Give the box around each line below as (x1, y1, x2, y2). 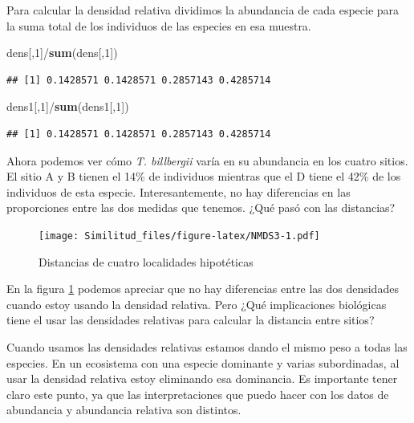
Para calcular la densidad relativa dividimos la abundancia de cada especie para (6, 2, 400, 18)
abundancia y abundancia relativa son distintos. (6, 401, 241, 418)
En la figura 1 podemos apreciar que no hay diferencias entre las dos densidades (6, 280, 399, 297)
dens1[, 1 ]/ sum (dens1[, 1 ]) (6, 98, 129, 115)
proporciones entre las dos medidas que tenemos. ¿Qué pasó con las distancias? (6, 199, 396, 216)
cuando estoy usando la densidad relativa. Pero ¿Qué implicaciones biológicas (6, 295, 387, 312)
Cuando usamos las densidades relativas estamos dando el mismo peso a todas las (6, 338, 408, 355)
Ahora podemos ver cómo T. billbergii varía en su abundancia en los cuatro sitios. (6, 152, 408, 169)
